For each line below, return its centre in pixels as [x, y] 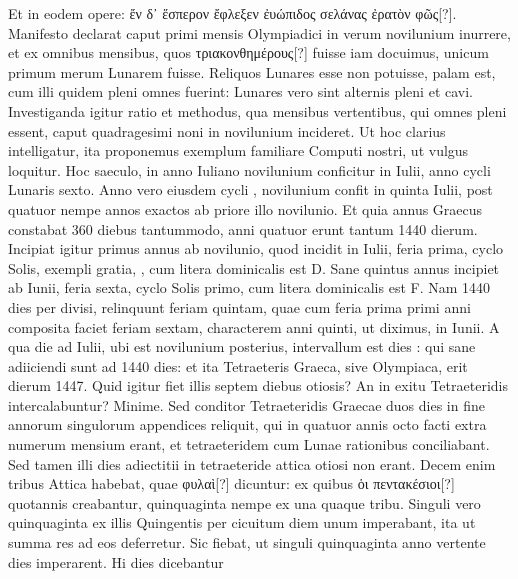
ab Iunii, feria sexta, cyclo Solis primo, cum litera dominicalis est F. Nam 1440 [249, 287]
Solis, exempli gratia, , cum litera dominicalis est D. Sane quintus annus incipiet [254, 267]
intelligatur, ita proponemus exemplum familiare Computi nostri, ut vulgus [238, 150]
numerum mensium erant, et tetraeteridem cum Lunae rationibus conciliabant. [249, 444]
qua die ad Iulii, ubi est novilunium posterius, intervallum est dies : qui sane [242, 346]
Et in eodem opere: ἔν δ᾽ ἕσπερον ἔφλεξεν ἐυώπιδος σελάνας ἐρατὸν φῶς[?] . [232, 13]
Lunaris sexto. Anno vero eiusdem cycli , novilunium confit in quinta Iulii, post [250, 189]
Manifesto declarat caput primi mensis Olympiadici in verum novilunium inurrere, [259, 32]
